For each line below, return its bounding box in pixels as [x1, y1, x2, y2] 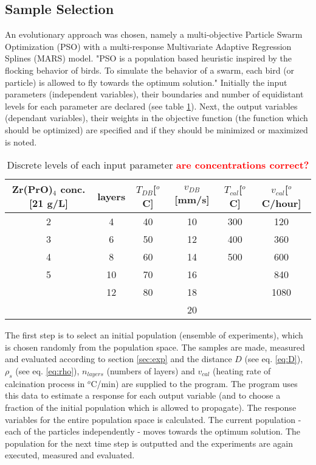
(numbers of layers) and [106, 364, 195, 377]
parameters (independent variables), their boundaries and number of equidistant [5, 88, 304, 100]
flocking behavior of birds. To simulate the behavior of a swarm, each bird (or [5, 63, 295, 76]
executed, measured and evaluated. [5, 449, 135, 461]
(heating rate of [213, 364, 271, 377]
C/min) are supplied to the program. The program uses [91, 377, 298, 390]
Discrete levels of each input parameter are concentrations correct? [7, 158, 309, 172]
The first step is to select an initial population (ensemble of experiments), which [5, 329, 303, 341]
